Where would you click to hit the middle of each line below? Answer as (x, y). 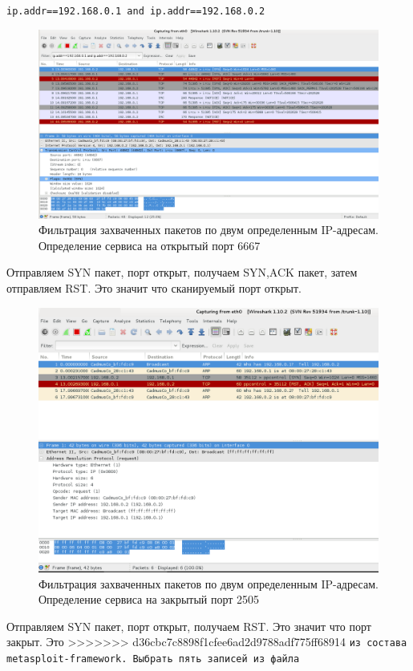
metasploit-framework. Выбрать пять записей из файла (153, 659)
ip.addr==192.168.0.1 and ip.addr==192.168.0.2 (136, 11)
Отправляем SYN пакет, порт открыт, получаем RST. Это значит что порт (189, 626)
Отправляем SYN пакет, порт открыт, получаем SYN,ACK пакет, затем (182, 272)
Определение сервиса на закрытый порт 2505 (149, 599)
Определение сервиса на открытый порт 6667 (150, 245)
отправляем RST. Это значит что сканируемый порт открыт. (154, 288)
